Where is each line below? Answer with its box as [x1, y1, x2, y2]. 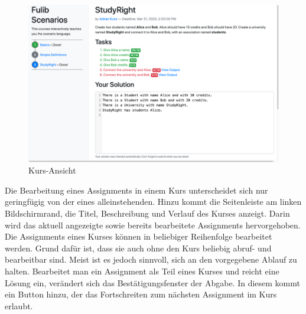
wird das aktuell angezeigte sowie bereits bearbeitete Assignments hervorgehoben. [5, 218, 301, 231]
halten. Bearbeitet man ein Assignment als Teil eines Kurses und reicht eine [5, 265, 279, 277]
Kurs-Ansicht [28, 164, 76, 176]
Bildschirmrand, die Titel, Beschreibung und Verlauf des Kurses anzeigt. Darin [5, 207, 290, 220]
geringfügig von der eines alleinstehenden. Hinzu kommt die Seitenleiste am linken [5, 195, 302, 208]
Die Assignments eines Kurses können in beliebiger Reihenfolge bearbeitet [5, 230, 272, 243]
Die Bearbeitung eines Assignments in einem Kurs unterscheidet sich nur [5, 184, 268, 196]
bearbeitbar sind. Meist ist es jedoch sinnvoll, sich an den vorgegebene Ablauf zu [5, 253, 297, 266]
